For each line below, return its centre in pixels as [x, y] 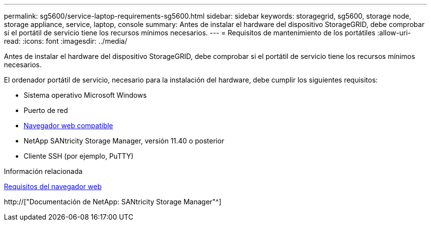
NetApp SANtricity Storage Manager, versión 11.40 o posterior [124, 141]
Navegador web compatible [68, 126]
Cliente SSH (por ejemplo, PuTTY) [79, 156]
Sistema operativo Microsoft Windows [85, 95]
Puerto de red [46, 110]
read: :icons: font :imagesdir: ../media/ [66, 41]
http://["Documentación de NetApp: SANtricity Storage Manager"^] [113, 202]
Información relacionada [43, 171]
